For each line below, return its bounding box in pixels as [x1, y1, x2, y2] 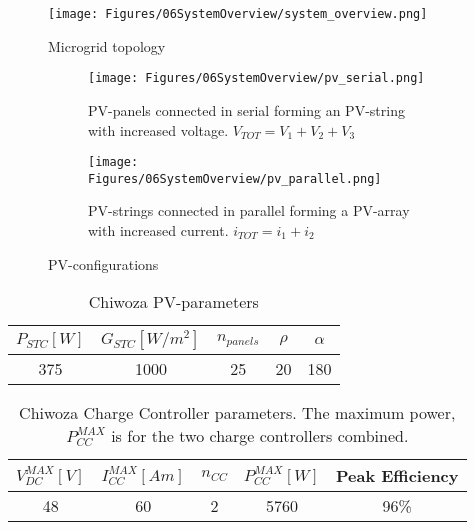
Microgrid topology [48, 35, 166, 56]
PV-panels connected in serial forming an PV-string [88, 99, 405, 120]
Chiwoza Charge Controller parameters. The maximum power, [19, 401, 456, 425]
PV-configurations [48, 253, 159, 274]
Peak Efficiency [335, 464, 459, 488]
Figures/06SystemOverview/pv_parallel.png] [88, 171, 382, 186]
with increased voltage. [88, 119, 229, 140]
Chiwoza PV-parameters [88, 290, 259, 314]
